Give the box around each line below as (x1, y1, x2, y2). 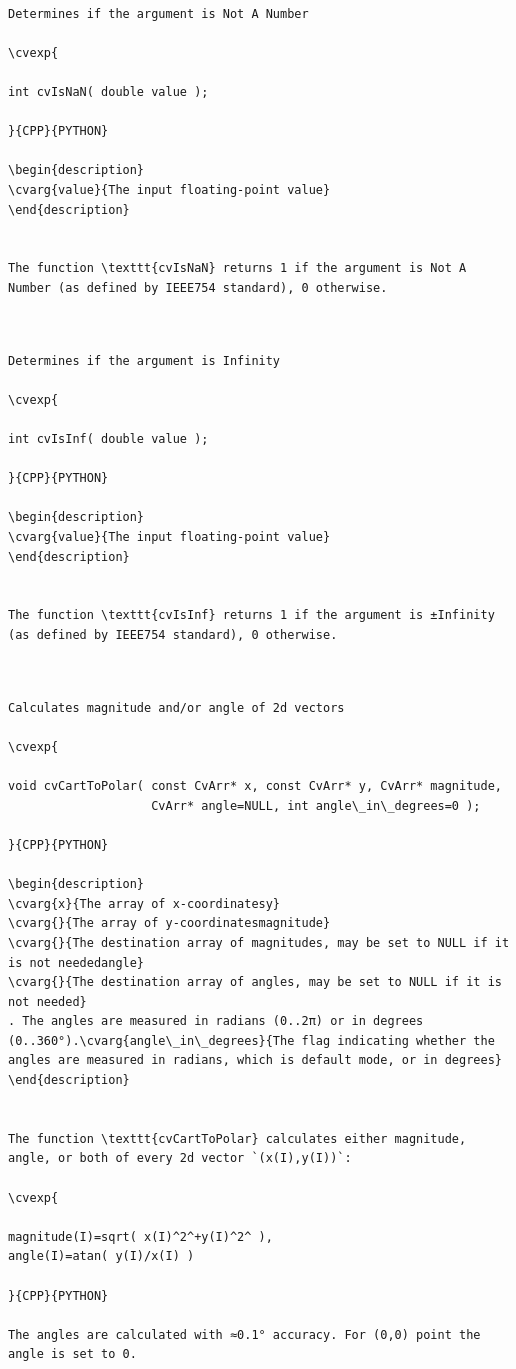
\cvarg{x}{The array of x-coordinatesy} (8, 896, 281, 911)
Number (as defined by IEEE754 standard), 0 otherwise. (8, 280, 388, 295)
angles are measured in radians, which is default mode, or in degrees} (8, 1053, 502, 1068)
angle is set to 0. (8, 1347, 137, 1362)
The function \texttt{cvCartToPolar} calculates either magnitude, (8, 1131, 467, 1146)
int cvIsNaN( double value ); (8, 84, 209, 99)
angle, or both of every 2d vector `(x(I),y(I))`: (8, 1151, 352, 1166)
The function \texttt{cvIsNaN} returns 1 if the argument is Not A (8, 261, 467, 276)
